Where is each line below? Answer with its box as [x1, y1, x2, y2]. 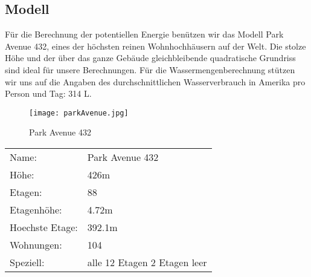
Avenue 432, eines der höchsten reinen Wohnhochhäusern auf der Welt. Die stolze [5, 39, 306, 52]
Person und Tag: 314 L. [5, 87, 92, 100]
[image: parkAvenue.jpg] [29, 108, 129, 117]
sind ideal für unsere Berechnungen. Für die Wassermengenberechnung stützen [5, 63, 295, 76]
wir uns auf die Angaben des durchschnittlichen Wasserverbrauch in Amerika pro [5, 75, 306, 88]
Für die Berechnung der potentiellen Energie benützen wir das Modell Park [5, 28, 284, 41]
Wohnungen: [10, 238, 62, 252]
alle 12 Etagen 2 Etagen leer [87, 255, 207, 270]
